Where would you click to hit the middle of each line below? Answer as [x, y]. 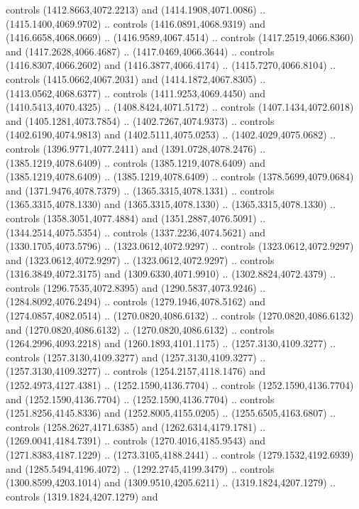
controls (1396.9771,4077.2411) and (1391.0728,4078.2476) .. [136, 148]
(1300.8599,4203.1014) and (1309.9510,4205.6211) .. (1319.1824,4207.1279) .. [171, 482]
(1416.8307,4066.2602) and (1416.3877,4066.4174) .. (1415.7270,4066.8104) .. [171, 65]
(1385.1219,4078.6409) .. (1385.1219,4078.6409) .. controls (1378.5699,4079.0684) [180, 176]
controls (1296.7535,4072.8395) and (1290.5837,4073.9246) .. [136, 287]
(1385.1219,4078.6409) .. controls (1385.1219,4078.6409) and [136, 162]
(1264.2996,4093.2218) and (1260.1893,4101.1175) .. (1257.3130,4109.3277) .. [171, 343]
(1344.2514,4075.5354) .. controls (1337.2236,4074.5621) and [136, 232]
